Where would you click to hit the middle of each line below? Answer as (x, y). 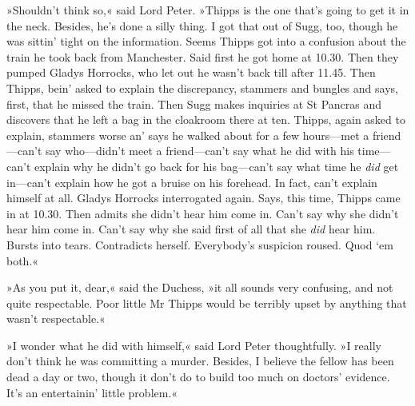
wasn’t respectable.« (56, 318)
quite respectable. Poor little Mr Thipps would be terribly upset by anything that (207, 303)
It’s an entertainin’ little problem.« (92, 392)
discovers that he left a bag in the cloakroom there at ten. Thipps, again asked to (206, 119)
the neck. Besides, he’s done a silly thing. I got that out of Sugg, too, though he (202, 25)
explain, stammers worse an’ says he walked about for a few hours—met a (188, 135)
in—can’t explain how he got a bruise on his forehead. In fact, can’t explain (192, 182)
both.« (23, 260)
